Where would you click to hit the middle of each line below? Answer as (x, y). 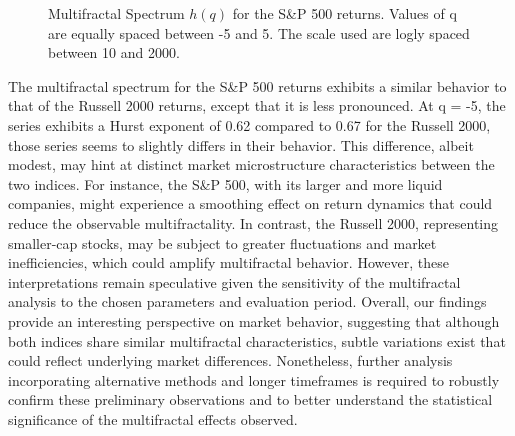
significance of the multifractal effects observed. (153, 418)
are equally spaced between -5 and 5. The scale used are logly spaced (259, 32)
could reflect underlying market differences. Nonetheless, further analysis (230, 360)
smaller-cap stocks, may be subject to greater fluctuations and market (222, 242)
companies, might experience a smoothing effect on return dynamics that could (250, 203)
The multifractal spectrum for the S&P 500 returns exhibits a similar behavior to (257, 85)
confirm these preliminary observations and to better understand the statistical (250, 399)
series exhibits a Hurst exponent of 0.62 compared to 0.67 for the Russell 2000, (249, 124)
